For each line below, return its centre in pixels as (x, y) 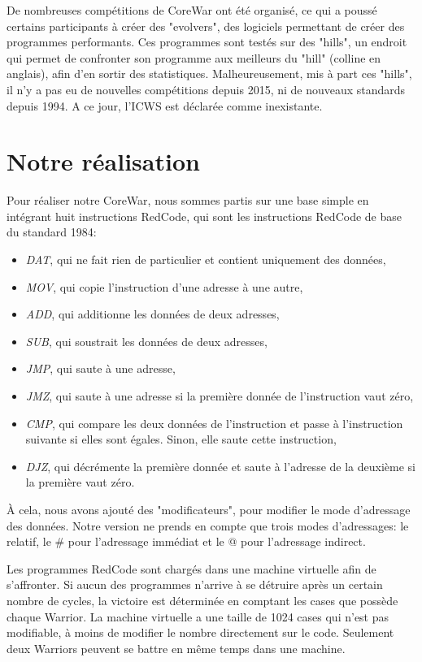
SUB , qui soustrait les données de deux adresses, (146, 341)
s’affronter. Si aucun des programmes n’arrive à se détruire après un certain (195, 584)
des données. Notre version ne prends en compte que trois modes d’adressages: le (208, 525)
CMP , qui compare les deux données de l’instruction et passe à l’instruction (214, 423)
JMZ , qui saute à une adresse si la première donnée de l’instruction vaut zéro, (220, 396)
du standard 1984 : (52, 232)
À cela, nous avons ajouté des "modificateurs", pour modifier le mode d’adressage (209, 509)
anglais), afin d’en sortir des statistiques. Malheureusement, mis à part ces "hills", (209, 74)
